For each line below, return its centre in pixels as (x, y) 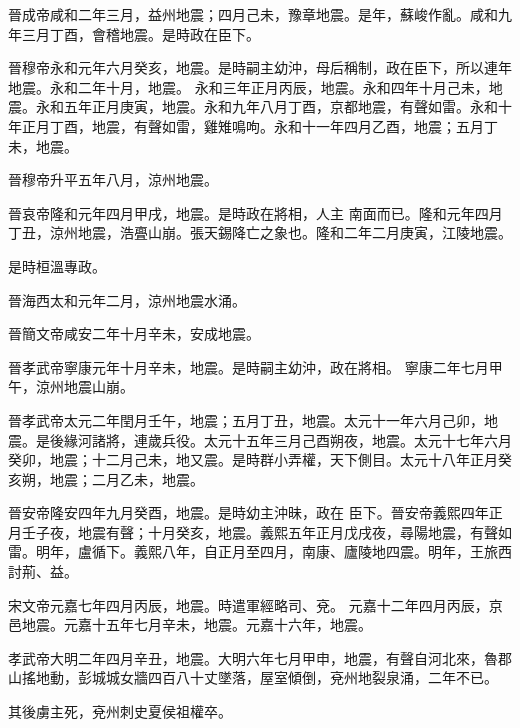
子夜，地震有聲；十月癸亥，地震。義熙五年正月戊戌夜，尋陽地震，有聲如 (273, 531)
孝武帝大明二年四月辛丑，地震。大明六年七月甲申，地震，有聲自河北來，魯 (253, 657)
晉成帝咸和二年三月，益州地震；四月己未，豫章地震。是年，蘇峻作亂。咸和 (253, 14)
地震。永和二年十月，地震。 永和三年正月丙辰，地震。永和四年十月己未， (248, 86)
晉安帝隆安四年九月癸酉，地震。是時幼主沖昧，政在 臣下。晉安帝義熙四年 (248, 512)
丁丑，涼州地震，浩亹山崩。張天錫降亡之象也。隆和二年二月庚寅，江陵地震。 (260, 232)
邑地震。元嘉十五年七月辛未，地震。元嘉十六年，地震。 (190, 624)
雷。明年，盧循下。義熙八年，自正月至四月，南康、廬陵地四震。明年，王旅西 (260, 551)
